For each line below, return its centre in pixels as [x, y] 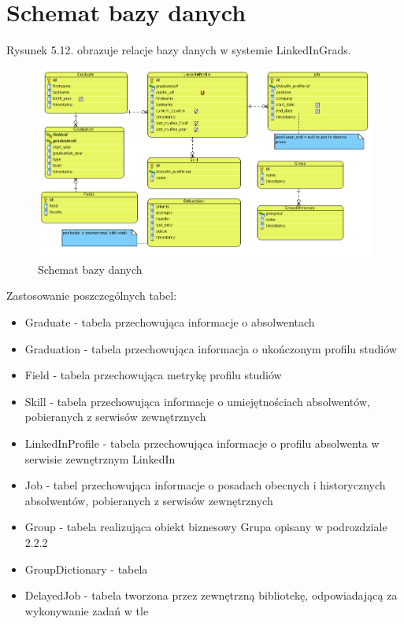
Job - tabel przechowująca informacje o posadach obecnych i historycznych [205, 485]
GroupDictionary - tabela [86, 569]
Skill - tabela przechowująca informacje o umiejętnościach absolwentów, [197, 401]
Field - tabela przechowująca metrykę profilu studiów [153, 375]
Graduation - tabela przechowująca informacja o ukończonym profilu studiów [211, 348]
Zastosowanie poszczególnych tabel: [92, 295]
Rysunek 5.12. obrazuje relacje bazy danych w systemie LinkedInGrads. [179, 50]
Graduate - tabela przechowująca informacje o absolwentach [170, 322]
